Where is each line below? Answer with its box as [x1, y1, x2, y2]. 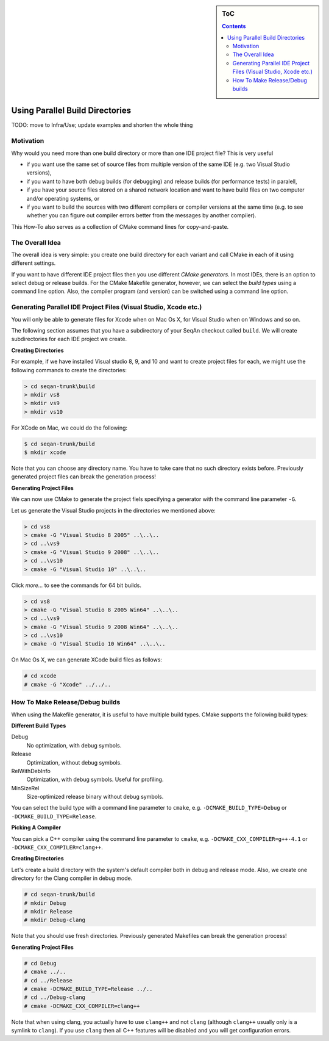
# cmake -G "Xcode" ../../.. [24, 681, 111, 688]
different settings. [11, 259, 56, 267]
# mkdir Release [24, 908, 73, 915]
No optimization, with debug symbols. [26, 741, 122, 749]
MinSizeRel [11, 784, 40, 791]
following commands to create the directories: [11, 366, 127, 373]
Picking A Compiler [11, 824, 61, 831]
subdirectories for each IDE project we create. [11, 336, 127, 343]
